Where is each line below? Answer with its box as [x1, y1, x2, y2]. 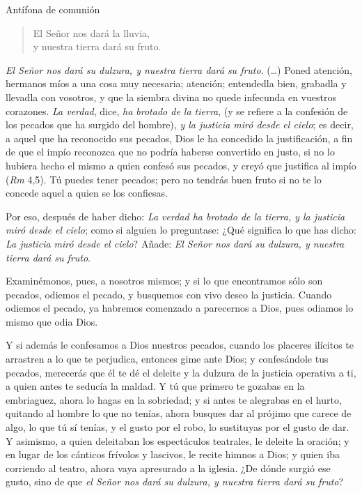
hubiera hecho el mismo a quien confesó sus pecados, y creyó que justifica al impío [6, 158, 356, 172]
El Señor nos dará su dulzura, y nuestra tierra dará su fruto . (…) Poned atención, [6, 62, 352, 77]
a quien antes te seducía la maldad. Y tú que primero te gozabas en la [6, 379, 305, 393]
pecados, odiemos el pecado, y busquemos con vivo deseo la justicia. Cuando [6, 287, 332, 301]
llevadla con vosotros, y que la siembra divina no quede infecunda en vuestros [6, 89, 336, 104]
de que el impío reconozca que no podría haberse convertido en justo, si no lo [6, 144, 335, 159]
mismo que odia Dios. [6, 314, 98, 328]
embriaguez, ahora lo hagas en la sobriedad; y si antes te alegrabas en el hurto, [6, 392, 342, 407]
